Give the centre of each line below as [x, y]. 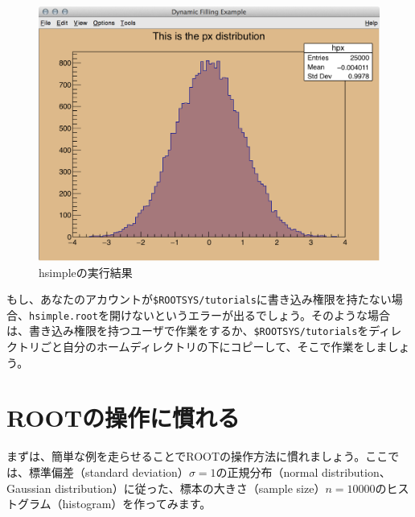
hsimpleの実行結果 [86, 272]
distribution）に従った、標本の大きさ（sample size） [190, 488]
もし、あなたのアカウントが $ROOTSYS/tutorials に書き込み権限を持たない [199, 299]
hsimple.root [64, 316]
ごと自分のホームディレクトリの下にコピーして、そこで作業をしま [214, 347]
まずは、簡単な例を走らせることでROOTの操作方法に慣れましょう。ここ [197, 456]
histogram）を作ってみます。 [137, 504]
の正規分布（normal [267, 472]
